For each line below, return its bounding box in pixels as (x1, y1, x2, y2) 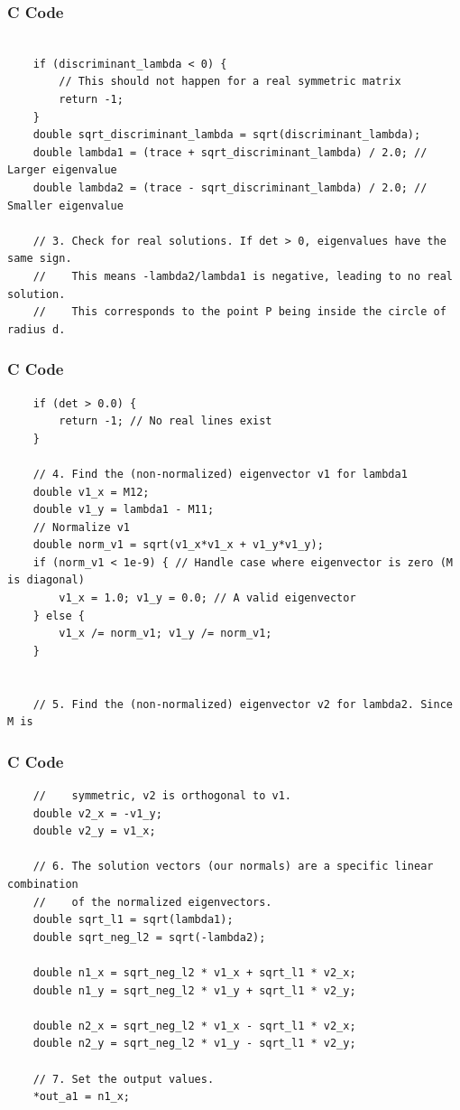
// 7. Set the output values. (32, 1072, 215, 1086)
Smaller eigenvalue (7, 199, 124, 212)
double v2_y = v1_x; (32, 825, 156, 838)
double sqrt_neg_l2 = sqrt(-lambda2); (32, 930, 266, 944)
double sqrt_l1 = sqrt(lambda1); (32, 913, 234, 927)
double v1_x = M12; (32, 485, 150, 499)
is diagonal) (7, 574, 85, 587)
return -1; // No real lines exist (59, 415, 272, 428)
